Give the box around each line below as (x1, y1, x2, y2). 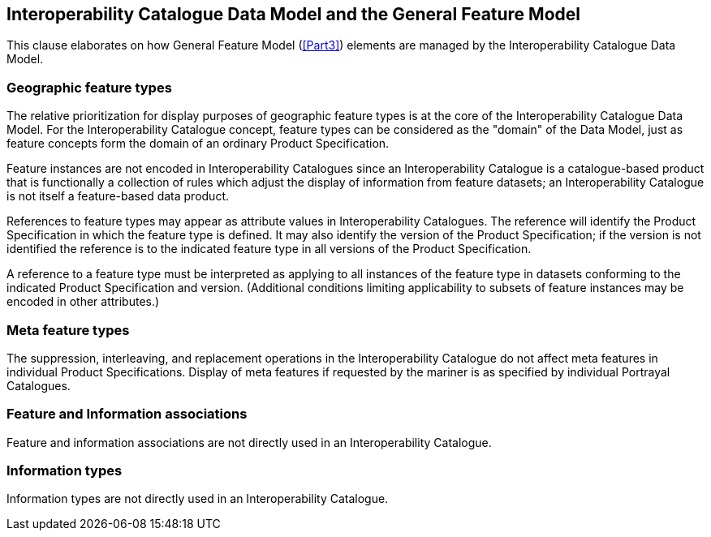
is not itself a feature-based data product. (6, 189, 230, 204)
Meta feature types (6, 321, 130, 338)
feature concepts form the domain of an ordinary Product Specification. (6, 136, 390, 151)
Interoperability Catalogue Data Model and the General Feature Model (6, 4, 580, 24)
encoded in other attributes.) (6, 294, 160, 309)
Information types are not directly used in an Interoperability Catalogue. (6, 492, 389, 506)
